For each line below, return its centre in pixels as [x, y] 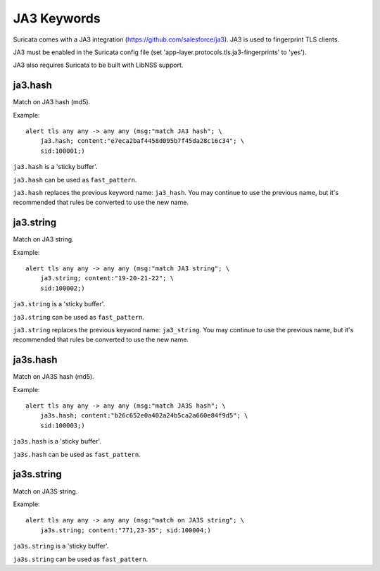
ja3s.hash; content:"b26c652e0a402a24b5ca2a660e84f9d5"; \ [144, 416]
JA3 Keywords [57, 18]
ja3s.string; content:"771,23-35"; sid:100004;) [125, 530]
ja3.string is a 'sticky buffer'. [59, 304]
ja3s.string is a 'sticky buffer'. [61, 546]
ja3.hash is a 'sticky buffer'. [55, 167]
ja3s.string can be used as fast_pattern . [81, 559]
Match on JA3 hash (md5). [52, 102]
